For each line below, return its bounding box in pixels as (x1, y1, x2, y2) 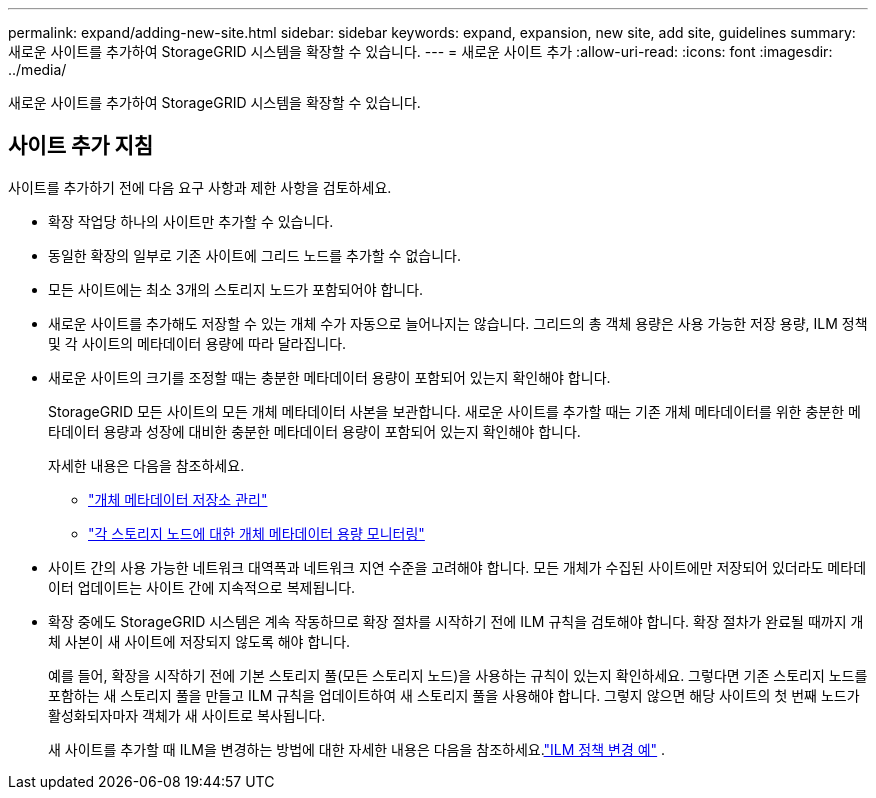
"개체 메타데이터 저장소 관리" (88, 490, 268, 508)
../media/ (8, 61, 67, 78)
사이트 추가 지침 (8, 133, 154, 159)
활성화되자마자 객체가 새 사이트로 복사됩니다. (48, 706, 326, 724)
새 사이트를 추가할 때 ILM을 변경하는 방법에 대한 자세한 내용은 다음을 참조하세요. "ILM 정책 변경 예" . (48, 740, 666, 758)
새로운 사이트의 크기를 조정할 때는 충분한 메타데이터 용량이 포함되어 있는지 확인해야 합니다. (48, 368, 611, 386)
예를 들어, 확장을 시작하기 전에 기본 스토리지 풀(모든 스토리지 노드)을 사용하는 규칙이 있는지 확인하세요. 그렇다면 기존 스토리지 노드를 (48, 666, 868, 684)
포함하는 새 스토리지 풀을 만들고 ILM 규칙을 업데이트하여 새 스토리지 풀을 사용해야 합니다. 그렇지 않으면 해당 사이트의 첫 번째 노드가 (48, 686, 860, 704)
